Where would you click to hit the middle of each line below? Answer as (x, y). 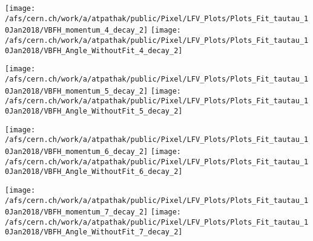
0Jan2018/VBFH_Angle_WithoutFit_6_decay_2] (94, 172)
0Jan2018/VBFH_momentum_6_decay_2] (77, 151)
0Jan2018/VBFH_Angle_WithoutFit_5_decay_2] (94, 111)
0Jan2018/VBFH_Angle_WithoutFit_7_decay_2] (94, 232)
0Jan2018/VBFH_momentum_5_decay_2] (77, 91)
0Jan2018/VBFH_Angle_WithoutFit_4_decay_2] (94, 50)
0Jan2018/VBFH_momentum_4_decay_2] (77, 31)
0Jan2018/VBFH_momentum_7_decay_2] (77, 212)
